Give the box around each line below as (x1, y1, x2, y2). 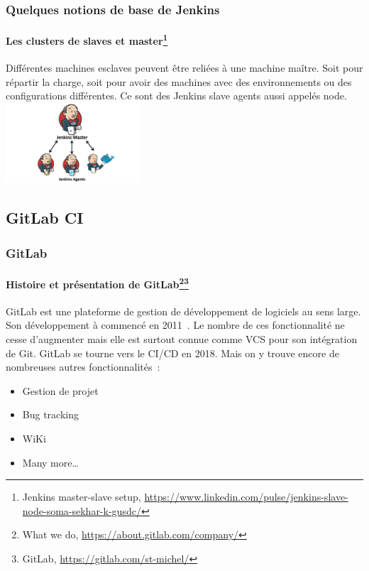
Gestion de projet (22, 383, 99, 398)
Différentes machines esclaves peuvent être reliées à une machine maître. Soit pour (6, 60, 363, 75)
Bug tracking (22, 407, 79, 422)
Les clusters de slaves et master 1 (6, 31, 168, 48)
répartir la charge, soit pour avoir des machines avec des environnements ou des (6, 74, 352, 89)
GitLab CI (6, 207, 84, 229)
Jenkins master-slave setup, (22, 489, 141, 504)
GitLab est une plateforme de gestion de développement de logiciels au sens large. (6, 303, 361, 318)
